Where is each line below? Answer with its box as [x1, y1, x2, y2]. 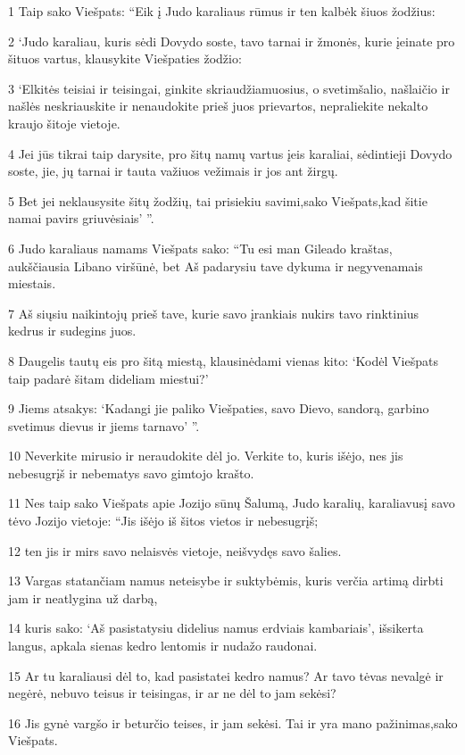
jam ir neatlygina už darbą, [8, 588, 158, 607]
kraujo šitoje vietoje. [8, 113, 120, 132]
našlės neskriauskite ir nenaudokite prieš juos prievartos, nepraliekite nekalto [8, 96, 428, 115]
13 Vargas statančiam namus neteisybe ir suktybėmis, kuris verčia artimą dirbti [8, 571, 444, 590]
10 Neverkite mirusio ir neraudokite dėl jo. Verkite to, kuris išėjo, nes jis [8, 446, 403, 465]
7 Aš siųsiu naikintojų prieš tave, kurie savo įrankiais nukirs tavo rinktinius [8, 303, 419, 322]
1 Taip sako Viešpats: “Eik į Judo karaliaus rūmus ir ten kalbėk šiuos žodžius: [8, 2, 436, 20]
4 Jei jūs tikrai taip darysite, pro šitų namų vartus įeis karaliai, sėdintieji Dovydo [8, 144, 453, 162]
